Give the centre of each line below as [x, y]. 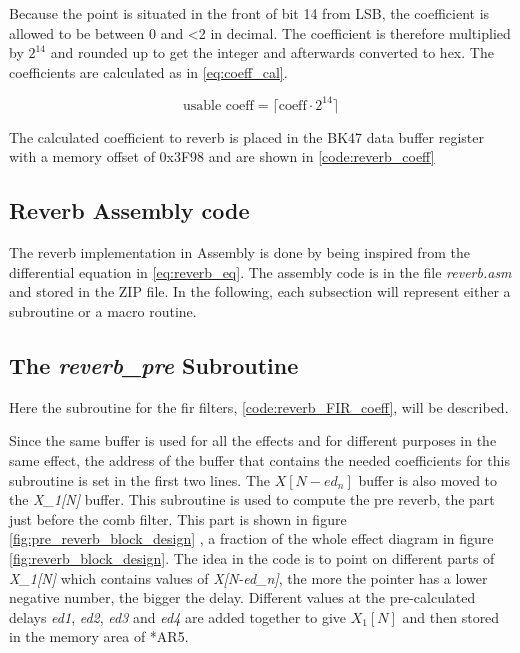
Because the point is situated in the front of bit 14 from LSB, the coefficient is [249, 13]
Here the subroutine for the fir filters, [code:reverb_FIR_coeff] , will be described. [259, 406]
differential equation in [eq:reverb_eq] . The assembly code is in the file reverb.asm [260, 271]
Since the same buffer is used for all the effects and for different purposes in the [253, 440]
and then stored [451, 616]
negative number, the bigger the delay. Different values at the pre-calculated [242, 597]
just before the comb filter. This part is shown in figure [178, 518]
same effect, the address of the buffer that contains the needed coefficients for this [260, 460]
